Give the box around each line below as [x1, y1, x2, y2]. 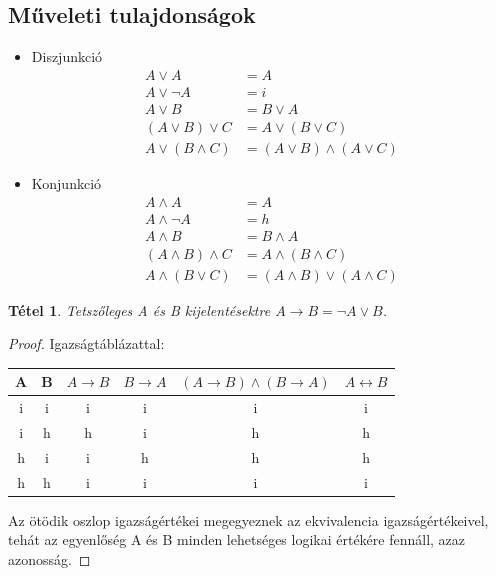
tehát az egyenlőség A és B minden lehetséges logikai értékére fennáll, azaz [8, 529, 466, 550]
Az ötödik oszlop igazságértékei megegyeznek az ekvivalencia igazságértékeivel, [8, 509, 489, 530]
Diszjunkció [31, 46, 103, 67]
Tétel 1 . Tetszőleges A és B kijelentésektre [8, 299, 271, 320]
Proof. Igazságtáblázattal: [8, 333, 165, 354]
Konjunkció [31, 172, 102, 193]
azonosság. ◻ [8, 549, 91, 570]
